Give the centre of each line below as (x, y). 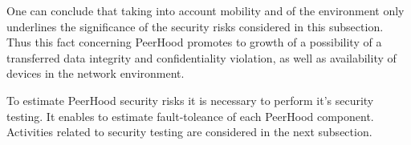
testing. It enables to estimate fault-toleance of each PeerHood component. (190, 116)
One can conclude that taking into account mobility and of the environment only (205, 10)
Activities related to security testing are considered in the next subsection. (189, 132)
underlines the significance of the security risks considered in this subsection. (195, 26)
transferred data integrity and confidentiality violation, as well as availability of (201, 57)
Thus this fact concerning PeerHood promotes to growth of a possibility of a (194, 42)
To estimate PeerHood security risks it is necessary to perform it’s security (190, 100)
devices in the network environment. (96, 73)
